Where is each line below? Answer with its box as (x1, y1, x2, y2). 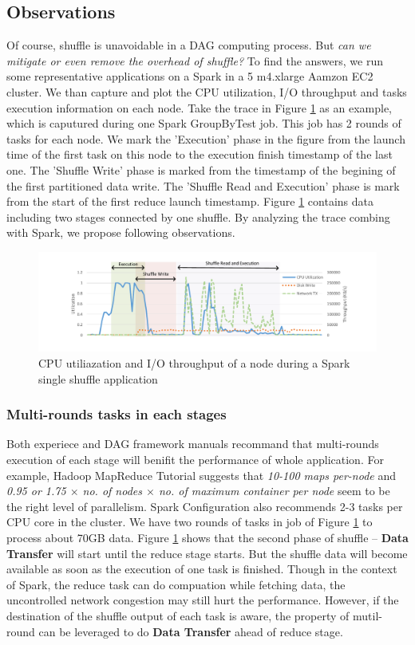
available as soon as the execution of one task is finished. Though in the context (6, 560, 397, 577)
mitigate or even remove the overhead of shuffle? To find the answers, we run (6, 52, 384, 69)
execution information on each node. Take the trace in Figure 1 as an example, (6, 99, 392, 116)
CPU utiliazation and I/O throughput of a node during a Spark (38, 354, 350, 371)
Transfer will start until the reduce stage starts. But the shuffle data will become (6, 545, 408, 561)
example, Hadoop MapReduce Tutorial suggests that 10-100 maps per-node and (6, 466, 396, 483)
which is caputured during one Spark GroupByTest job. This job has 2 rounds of (6, 115, 401, 132)
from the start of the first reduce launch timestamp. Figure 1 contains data (6, 193, 373, 210)
